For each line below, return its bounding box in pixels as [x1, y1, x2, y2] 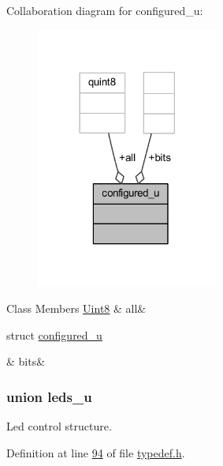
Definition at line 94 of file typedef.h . [6, 444, 185, 460]
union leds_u [6, 386, 92, 406]
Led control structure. [6, 418, 112, 434]
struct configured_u [6, 326, 102, 343]
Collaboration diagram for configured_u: [6, 2, 203, 18]
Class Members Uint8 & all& [6, 300, 147, 317]
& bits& [6, 353, 46, 370]
